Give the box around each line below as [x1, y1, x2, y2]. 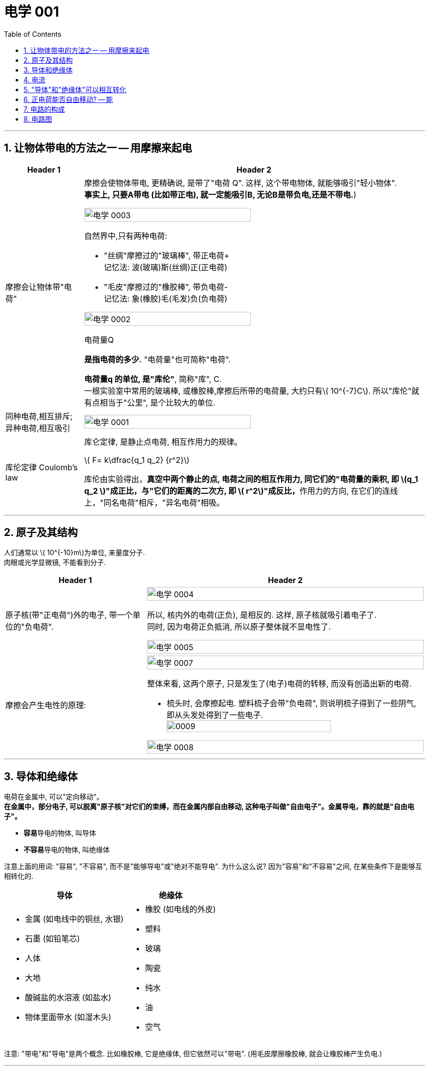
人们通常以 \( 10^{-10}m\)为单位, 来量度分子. [4, 548, 145, 557]
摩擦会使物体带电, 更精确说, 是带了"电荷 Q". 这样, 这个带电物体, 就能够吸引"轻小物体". [84, 178, 397, 188]
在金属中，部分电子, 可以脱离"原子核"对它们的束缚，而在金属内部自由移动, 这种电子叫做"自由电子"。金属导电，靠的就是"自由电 [4, 802, 414, 811]
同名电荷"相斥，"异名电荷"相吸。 [103, 497, 224, 508]
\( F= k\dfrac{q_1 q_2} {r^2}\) [84, 455, 190, 465]
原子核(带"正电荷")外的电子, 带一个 [5, 610, 133, 620]
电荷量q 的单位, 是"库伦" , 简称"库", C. [84, 374, 222, 384]
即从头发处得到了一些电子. [167, 710, 263, 720]
